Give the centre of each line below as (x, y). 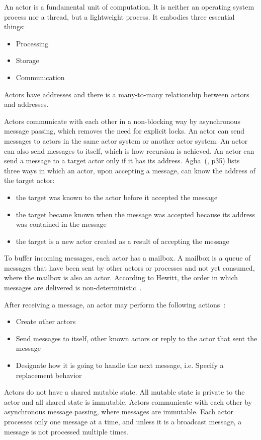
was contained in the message (61, 224)
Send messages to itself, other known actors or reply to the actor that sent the (137, 338)
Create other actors (46, 321)
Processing (32, 43)
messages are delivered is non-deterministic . (73, 288)
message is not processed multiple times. (66, 431)
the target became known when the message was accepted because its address (136, 214)
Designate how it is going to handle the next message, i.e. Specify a (120, 365)
